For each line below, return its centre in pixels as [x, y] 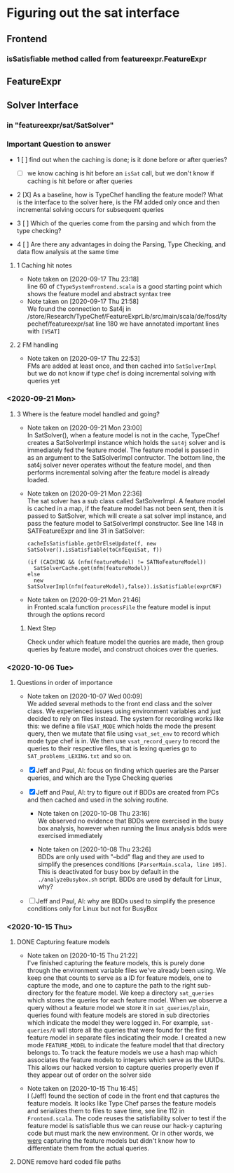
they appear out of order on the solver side [89, 1075]
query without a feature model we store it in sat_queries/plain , [119, 1008]
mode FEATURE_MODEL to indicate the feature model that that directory [126, 1045]
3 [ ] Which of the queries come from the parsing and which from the [116, 223]
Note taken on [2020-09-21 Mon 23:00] [85, 428]
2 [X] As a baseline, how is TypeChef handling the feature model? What [120, 194]
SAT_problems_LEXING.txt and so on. [80, 756]
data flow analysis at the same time [68, 251]
